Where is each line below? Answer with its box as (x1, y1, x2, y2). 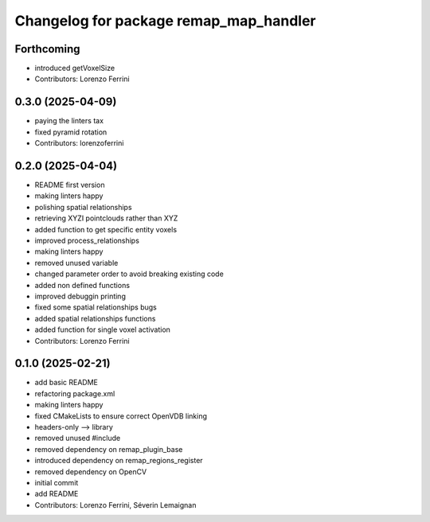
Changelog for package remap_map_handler (14, 12, 316, 29)
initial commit (34, 477, 79, 487)
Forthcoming (14, 42, 80, 56)
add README (34, 489, 79, 499)
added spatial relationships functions (34, 314, 156, 323)
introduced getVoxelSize (34, 64, 115, 73)
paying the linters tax (34, 116, 104, 126)
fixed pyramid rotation (34, 127, 107, 137)
